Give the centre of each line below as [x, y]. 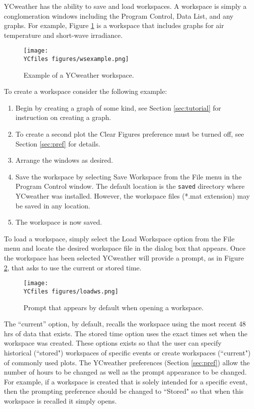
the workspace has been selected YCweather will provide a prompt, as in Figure [124, 258]
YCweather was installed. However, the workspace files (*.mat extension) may [133, 196]
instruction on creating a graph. [63, 117]
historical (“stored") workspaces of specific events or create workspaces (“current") [127, 352]
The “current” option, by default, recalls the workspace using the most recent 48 [125, 324]
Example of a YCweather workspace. [79, 74]
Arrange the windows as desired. [64, 160]
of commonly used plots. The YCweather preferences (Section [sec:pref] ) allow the [127, 362]
